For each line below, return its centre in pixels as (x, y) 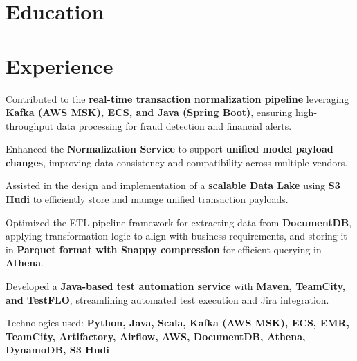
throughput (30, 125)
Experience (59, 65)
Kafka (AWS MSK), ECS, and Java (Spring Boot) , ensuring (149, 112)
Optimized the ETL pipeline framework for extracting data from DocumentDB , (179, 222)
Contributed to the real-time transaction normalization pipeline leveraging (177, 98)
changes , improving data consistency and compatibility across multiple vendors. (177, 162)
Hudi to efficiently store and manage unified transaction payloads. (147, 199)
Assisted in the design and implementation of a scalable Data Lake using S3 (173, 185)
